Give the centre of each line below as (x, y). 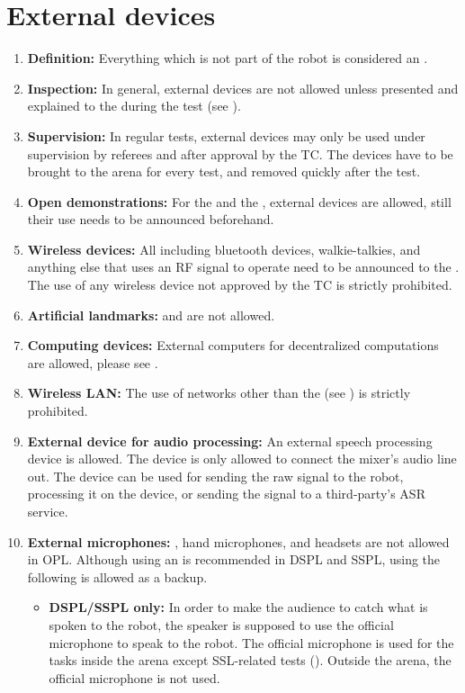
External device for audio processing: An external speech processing (230, 441)
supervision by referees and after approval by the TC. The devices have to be (240, 153)
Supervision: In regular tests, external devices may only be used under (226, 135)
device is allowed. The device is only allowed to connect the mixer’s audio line (242, 459)
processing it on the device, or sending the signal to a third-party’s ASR (226, 494)
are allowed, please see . (93, 362)
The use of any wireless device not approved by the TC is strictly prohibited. (240, 285)
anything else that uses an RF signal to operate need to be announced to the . (243, 267)
